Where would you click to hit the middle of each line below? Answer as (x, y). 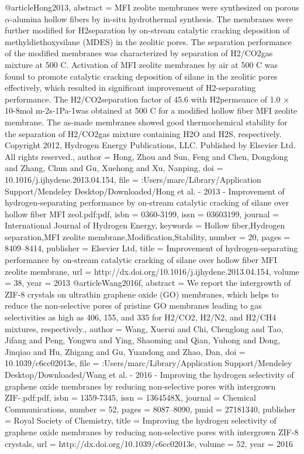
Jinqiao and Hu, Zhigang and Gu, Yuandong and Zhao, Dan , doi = (125, 351)
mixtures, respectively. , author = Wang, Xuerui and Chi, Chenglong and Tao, (144, 328)
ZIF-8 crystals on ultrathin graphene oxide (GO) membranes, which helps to (142, 294)
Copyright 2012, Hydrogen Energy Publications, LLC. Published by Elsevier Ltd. (150, 145)
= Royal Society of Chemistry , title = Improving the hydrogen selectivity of (141, 420)
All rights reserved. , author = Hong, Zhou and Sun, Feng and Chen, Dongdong (146, 156)
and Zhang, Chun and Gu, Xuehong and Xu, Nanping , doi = (114, 168)
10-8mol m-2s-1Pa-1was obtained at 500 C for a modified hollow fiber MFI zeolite (151, 110)
